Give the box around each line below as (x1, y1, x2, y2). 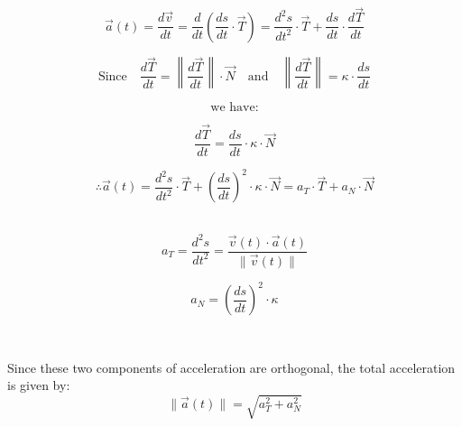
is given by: (7, 376, 70, 395)
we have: (210, 100, 259, 114)
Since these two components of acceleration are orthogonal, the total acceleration (7, 357, 456, 376)
